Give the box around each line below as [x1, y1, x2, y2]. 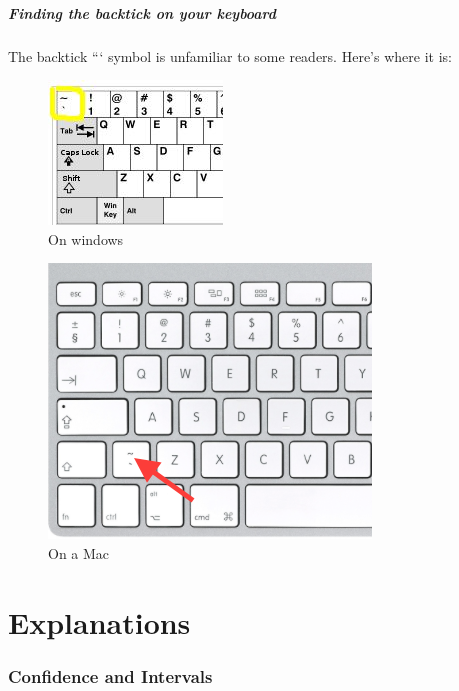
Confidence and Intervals [8, 663, 213, 688]
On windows [48, 228, 124, 249]
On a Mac [48, 542, 110, 563]
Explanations [8, 601, 191, 642]
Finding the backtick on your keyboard [8, 2, 277, 23]
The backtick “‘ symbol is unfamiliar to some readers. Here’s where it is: [8, 45, 452, 66]
